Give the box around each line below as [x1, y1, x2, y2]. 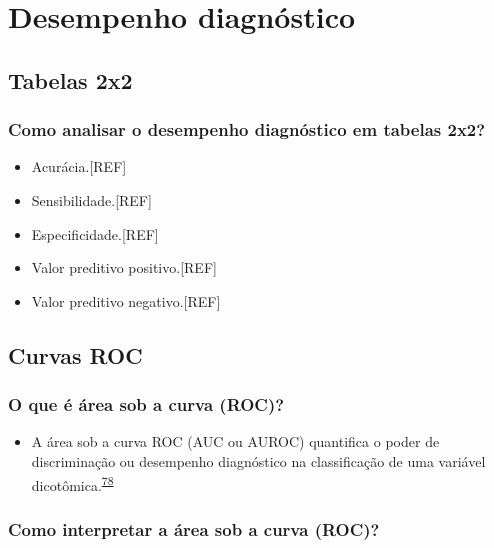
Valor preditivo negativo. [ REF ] [31, 290, 221, 311]
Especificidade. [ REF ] [31, 223, 159, 244]
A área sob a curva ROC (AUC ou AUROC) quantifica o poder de [31, 431, 440, 452]
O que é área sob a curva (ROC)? [8, 392, 285, 417]
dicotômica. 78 [31, 471, 114, 495]
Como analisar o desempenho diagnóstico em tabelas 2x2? [8, 117, 486, 142]
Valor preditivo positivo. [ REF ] [31, 257, 217, 278]
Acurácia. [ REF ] [31, 156, 127, 177]
